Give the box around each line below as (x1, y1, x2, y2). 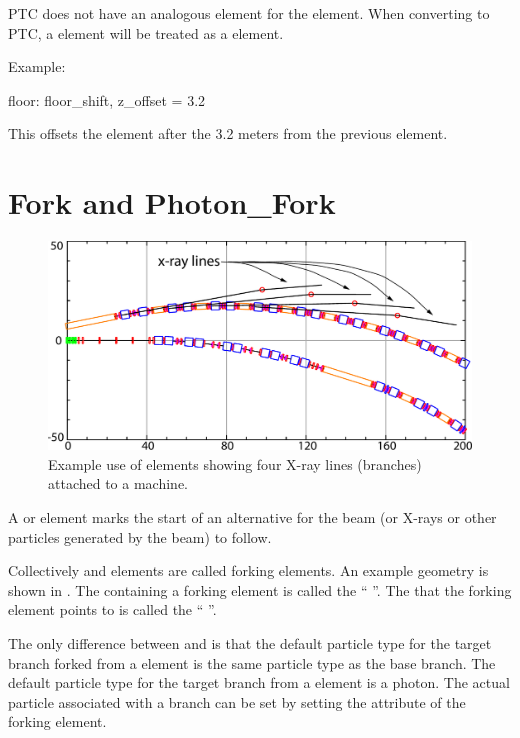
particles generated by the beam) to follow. (8, 526, 272, 547)
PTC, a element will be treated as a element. (8, 22, 284, 43)
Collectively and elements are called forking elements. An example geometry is (8, 560, 489, 581)
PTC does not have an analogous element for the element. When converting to (8, 3, 490, 23)
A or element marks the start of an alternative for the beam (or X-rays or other (8, 506, 497, 527)
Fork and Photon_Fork (8, 182, 336, 223)
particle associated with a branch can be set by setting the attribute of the (8, 691, 466, 712)
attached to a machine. (48, 473, 188, 494)
